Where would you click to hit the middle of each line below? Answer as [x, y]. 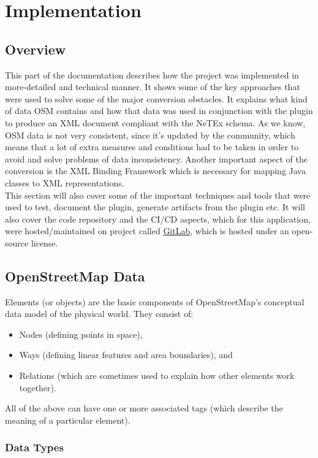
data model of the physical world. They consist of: [99, 314]
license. [44, 242]
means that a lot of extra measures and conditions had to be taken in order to [152, 147]
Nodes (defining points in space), [81, 334]
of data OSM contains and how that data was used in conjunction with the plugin [159, 111]
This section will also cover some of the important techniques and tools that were [158, 195]
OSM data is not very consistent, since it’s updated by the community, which [150, 135]
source [17, 242]
